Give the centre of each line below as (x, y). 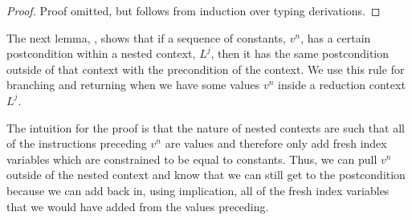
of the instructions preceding (77, 143)
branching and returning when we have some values (133, 85)
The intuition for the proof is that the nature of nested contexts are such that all (206, 127)
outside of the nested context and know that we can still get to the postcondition (206, 175)
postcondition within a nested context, (101, 53)
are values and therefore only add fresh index (276, 143)
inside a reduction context (342, 85)
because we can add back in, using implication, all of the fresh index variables (198, 190)
